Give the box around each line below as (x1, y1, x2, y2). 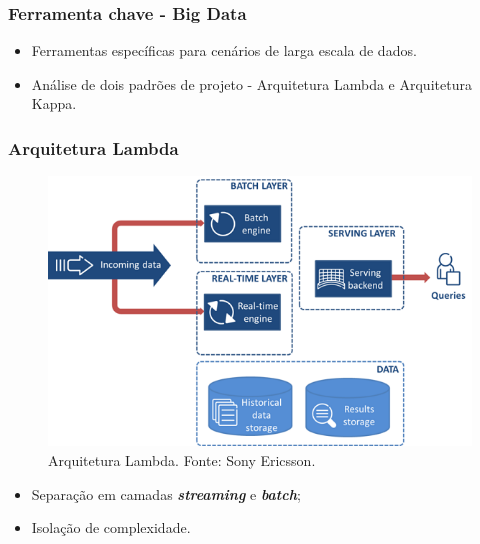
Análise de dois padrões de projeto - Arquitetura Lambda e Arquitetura (31, 73, 472, 94)
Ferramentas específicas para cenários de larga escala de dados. (31, 40, 417, 61)
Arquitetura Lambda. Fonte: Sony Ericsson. (48, 450, 316, 471)
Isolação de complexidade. (31, 517, 191, 538)
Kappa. (31, 93, 77, 114)
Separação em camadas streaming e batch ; (31, 483, 301, 504)
